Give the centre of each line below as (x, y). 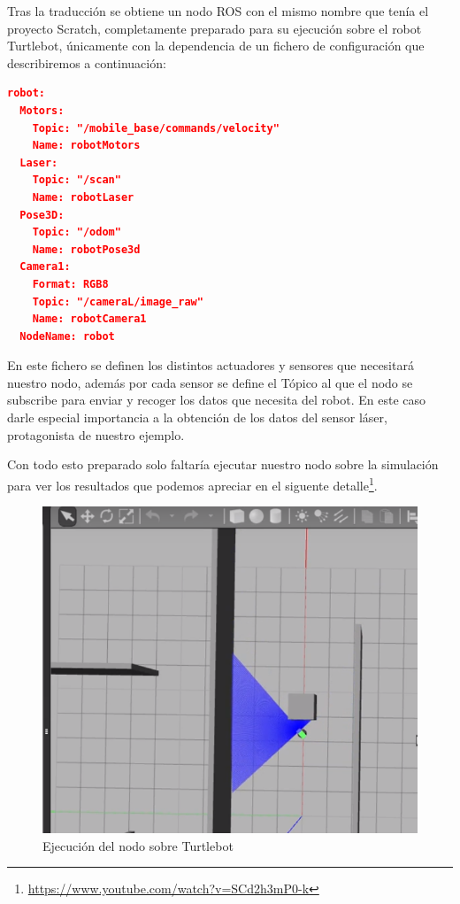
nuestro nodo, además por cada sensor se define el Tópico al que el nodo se (210, 382)
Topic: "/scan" (77, 180)
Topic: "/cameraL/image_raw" (118, 301)
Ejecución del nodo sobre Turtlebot (138, 845)
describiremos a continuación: (87, 62)
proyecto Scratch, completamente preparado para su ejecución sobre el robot (215, 28)
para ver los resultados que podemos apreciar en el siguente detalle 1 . (192, 483)
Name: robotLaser (83, 197)
